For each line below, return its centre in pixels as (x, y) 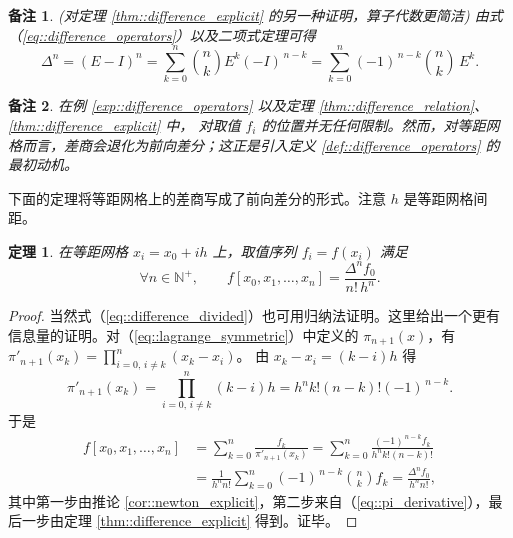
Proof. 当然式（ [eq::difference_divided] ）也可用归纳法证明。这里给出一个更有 (254, 315)
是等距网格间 (445, 197)
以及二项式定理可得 (252, 34)
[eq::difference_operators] (99, 34)
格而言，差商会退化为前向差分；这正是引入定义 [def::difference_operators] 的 (254, 144)
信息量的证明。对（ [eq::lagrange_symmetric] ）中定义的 (183, 334)
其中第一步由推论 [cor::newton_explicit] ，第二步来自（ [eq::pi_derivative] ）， (248, 500)
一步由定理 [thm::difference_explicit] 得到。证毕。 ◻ (189, 520)
